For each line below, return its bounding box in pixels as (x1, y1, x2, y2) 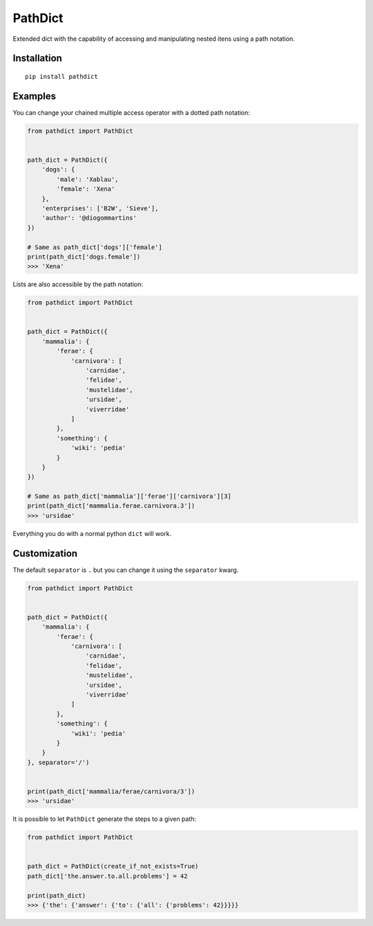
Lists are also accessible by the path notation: (12, 280, 143, 288)
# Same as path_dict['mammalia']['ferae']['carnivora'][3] (27, 492, 231, 501)
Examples (12, 90, 57, 102)
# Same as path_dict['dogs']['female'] (27, 243, 162, 251)
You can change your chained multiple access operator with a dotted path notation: (12, 108, 250, 117)
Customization (12, 547, 78, 559)
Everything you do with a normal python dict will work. (12, 529, 172, 537)
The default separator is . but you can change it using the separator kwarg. (12, 566, 239, 574)
